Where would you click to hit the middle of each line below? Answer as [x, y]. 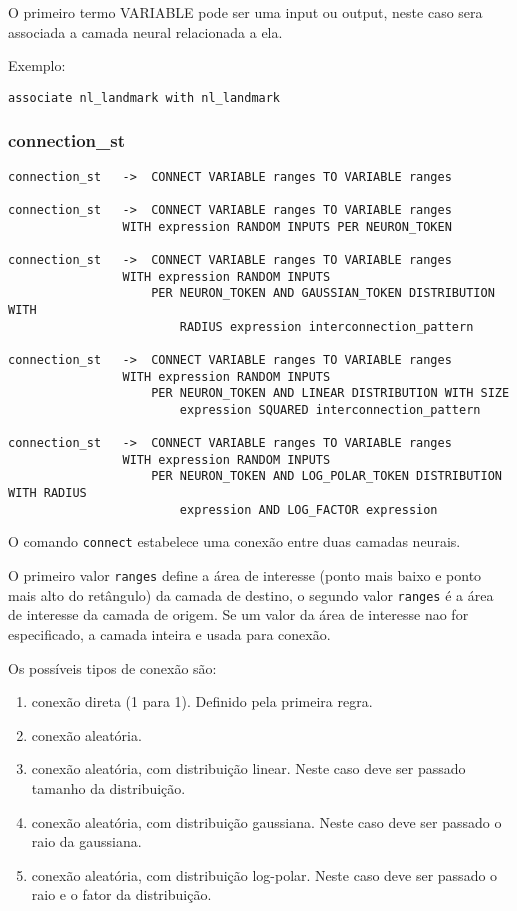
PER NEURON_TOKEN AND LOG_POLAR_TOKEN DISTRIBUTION [326, 476]
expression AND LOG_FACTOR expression [308, 509]
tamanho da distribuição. [108, 787]
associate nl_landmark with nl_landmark [144, 97]
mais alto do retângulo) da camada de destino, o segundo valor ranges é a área [251, 594]
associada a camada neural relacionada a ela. [145, 31]
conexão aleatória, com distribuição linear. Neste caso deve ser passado [248, 768]
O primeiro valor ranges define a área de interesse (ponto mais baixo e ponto [245, 575]
